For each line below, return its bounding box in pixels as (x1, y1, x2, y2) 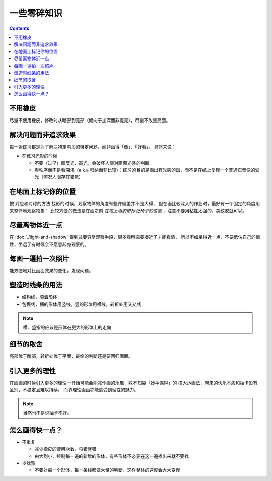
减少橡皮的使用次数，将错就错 (34, 446, 97, 452)
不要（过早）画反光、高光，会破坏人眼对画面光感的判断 (34, 160, 150, 166)
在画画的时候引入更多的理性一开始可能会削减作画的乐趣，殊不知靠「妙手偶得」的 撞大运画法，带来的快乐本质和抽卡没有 (9, 380, 258, 386)
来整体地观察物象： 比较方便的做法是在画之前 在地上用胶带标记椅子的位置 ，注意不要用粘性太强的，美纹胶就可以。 (9, 207, 247, 214)
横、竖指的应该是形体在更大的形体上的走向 (23, 324, 111, 330)
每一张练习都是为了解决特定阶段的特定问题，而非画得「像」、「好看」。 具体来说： (9, 144, 176, 150)
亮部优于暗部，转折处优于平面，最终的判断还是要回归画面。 (9, 353, 133, 359)
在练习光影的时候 (22, 153, 57, 159)
